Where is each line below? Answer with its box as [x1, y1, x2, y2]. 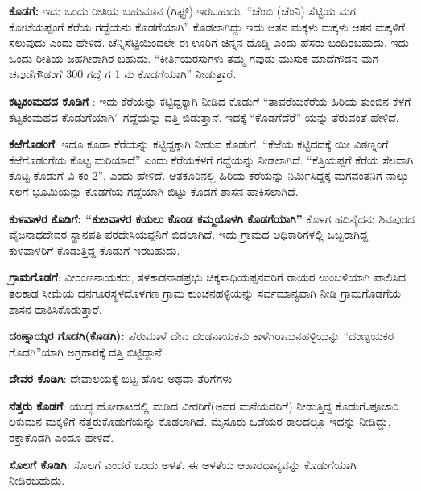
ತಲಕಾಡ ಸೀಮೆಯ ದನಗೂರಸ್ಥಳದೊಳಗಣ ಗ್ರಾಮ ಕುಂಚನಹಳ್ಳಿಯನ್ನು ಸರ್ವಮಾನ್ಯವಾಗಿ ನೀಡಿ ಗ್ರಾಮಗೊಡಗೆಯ [9, 284, 402, 301]
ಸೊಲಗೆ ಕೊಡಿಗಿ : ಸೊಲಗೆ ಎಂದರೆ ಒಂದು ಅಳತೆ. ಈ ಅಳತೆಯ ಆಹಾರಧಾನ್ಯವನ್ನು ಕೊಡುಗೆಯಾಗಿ [9, 456, 357, 472]
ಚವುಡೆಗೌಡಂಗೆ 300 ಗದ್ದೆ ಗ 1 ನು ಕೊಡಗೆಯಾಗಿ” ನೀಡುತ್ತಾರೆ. [9, 65, 237, 82]
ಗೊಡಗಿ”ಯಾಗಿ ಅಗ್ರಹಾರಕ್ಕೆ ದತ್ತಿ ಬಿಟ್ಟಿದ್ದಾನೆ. [9, 343, 165, 360]
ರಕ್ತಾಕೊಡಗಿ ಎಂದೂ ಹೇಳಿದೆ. [9, 429, 114, 446]
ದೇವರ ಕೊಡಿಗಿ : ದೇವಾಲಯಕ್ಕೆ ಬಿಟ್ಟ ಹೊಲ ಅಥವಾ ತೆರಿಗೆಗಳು [9, 370, 233, 387]
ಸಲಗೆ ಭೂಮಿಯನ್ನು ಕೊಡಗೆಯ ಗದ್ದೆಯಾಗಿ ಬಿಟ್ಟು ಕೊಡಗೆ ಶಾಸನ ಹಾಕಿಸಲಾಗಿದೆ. [9, 182, 299, 199]
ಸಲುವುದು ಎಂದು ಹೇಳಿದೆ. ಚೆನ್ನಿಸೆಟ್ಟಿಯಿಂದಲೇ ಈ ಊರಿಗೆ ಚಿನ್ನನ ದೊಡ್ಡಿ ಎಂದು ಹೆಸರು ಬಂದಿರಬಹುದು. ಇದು [9, 34, 410, 51]
